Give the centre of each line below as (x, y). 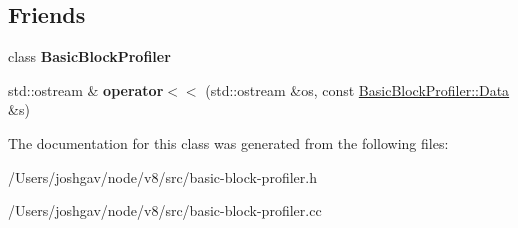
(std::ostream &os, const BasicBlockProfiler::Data (357, 89)
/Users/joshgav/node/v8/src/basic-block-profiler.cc (165, 210)
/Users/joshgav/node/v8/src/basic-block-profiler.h (162, 176)
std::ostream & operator (86, 89)
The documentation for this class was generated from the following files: (228, 142)
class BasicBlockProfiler (89, 56)
